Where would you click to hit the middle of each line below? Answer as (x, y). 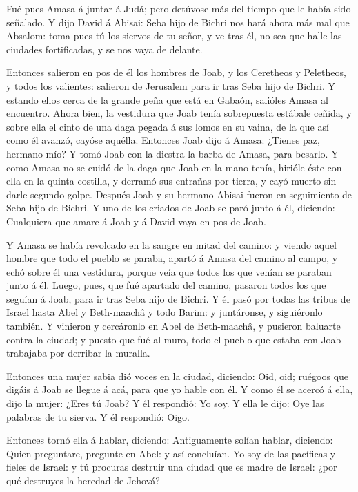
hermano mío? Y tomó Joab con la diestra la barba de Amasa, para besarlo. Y (172, 153)
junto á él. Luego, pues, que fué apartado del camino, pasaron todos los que (166, 285)
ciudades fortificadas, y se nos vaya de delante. (105, 49)
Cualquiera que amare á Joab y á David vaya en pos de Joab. (136, 221)
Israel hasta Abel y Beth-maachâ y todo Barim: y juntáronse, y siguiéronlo (165, 312)
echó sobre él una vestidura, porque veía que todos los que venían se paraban (169, 271)
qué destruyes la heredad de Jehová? (83, 480)
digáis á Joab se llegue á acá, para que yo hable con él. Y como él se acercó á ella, (180, 389)
